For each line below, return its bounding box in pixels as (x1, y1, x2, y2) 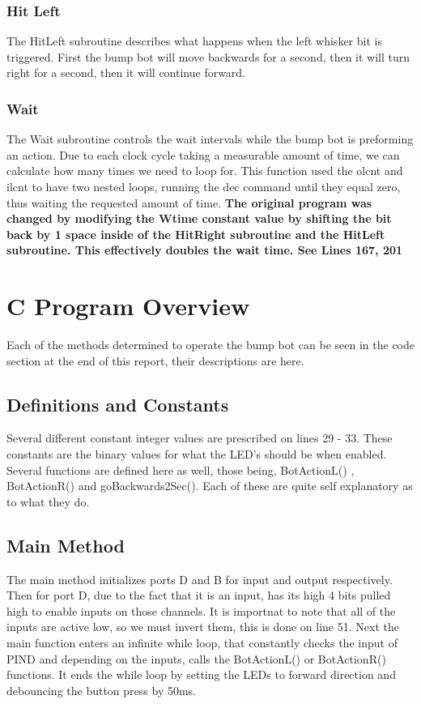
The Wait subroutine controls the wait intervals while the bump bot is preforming (6, 130, 414, 147)
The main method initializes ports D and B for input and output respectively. (6, 570, 393, 587)
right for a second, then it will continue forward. (6, 64, 246, 81)
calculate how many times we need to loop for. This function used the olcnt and (6, 162, 403, 179)
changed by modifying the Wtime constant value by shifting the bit (6, 210, 392, 227)
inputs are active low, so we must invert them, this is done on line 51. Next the (6, 618, 399, 635)
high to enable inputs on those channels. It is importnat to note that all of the (6, 602, 396, 619)
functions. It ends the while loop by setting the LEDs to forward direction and (6, 666, 396, 683)
